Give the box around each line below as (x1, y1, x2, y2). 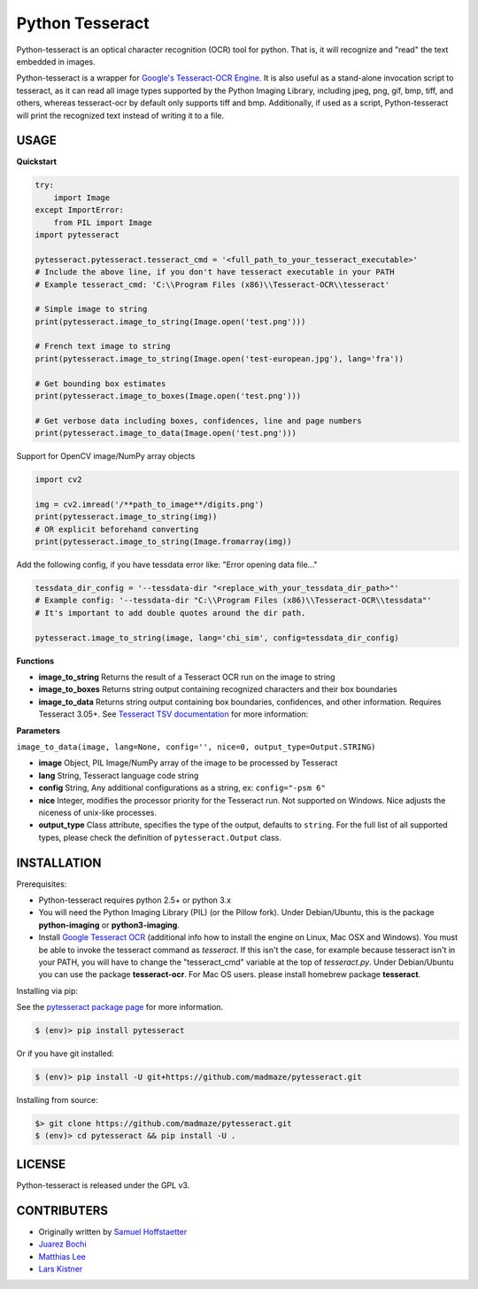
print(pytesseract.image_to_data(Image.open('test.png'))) (35, 428, 297, 439)
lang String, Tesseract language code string (38, 770, 199, 780)
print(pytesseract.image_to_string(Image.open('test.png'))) (35, 316, 306, 327)
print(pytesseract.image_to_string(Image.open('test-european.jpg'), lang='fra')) (35, 353, 405, 363)
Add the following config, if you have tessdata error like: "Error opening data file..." (16, 559, 318, 571)
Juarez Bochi (38, 1239, 88, 1249)
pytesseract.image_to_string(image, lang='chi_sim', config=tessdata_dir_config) (35, 633, 400, 642)
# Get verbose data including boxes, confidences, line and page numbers (35, 415, 362, 425)
